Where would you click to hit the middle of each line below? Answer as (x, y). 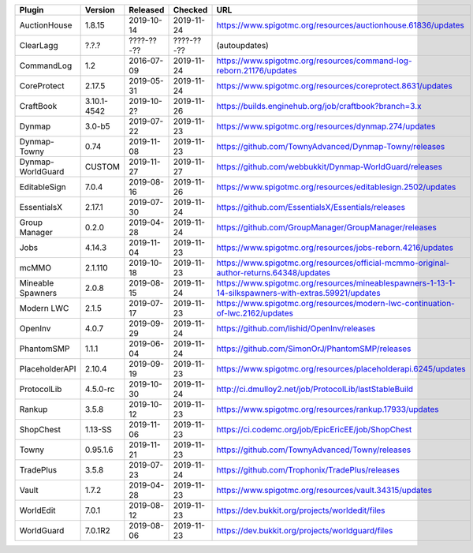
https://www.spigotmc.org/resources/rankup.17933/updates (328, 409)
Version (100, 10)
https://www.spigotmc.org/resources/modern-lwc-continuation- (335, 303)
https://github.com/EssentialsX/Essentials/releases (311, 207)
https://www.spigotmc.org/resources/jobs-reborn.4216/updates (335, 247)
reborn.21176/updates (257, 71)
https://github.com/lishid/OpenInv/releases (296, 329)
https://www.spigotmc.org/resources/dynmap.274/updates (326, 126)
